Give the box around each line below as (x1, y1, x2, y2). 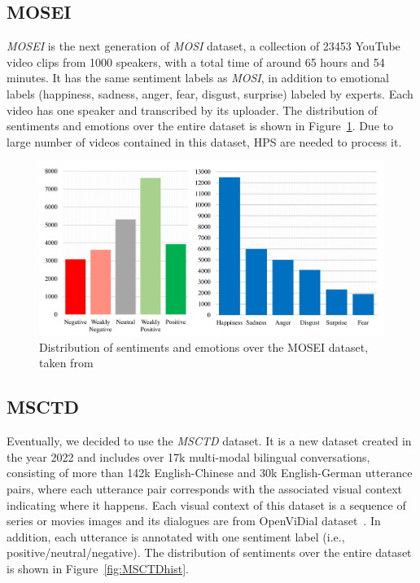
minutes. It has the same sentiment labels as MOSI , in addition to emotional (7, 69, 389, 86)
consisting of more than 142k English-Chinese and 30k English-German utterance (7, 464, 413, 481)
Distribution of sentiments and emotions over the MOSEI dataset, (39, 338, 369, 355)
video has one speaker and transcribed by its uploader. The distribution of (7, 101, 378, 118)
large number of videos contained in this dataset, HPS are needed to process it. (7, 133, 402, 150)
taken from (39, 354, 94, 371)
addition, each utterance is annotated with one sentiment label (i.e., (7, 528, 345, 545)
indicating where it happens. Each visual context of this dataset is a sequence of (7, 496, 406, 513)
